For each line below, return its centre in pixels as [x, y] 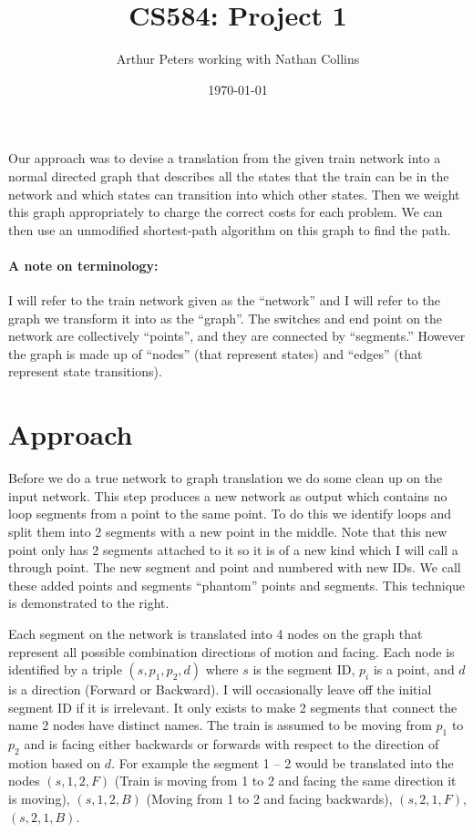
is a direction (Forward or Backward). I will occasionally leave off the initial [220, 689]
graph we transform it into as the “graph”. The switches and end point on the [226, 318]
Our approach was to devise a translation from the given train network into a [225, 158]
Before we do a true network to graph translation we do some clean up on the [226, 478]
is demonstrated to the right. [89, 603]
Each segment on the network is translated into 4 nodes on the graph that [216, 633]
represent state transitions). [85, 371]
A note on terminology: [83, 265]
